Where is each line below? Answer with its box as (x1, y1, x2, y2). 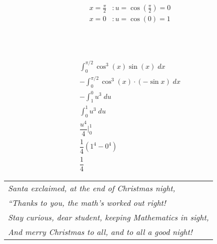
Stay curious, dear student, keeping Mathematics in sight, (8, 211, 209, 223)
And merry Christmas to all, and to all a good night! (8, 226, 192, 238)
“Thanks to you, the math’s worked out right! (8, 197, 166, 209)
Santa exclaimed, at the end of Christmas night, (8, 182, 175, 194)
